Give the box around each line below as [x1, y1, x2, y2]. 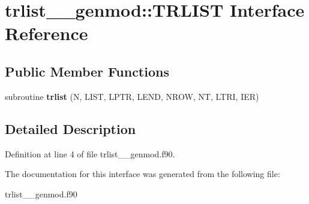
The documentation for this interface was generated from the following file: [5, 168, 280, 180]
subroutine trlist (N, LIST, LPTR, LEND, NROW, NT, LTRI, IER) [5, 90, 259, 102]
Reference [5, 21, 88, 45]
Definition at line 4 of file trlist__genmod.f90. [5, 147, 175, 160]
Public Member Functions [5, 62, 169, 80]
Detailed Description [5, 119, 136, 138]
